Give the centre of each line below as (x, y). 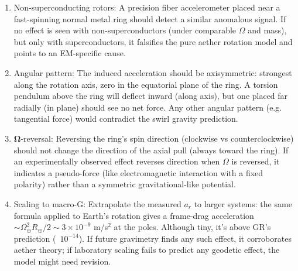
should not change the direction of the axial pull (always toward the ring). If (151, 150)
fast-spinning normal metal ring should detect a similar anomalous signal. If (150, 18)
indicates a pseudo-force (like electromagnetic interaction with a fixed (138, 172)
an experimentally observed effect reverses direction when (117, 161)
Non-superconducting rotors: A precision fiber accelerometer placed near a (147, 7)
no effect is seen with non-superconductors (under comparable (125, 30)
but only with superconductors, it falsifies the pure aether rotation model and (153, 41)
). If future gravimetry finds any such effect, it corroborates (185, 238)
